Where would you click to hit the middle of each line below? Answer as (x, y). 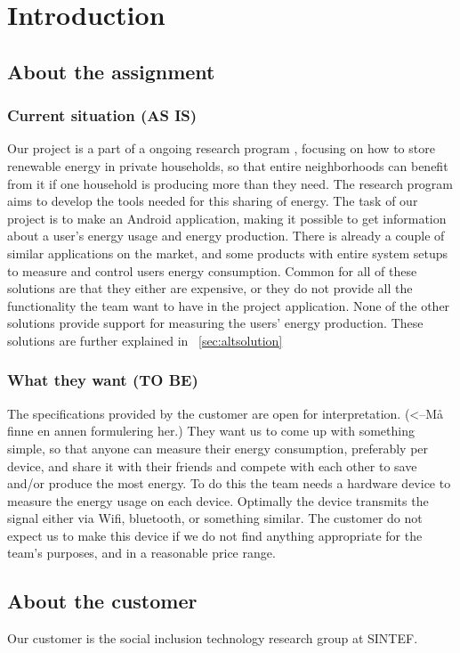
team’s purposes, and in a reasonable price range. (141, 553)
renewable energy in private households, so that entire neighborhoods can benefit (228, 165)
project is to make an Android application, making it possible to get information (227, 218)
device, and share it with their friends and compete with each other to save (212, 465)
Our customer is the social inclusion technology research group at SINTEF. (213, 638)
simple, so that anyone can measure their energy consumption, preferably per (218, 448)
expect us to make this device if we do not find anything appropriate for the (215, 535)
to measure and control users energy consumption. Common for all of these (212, 270)
